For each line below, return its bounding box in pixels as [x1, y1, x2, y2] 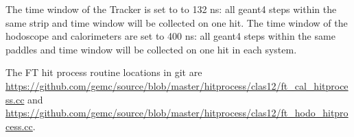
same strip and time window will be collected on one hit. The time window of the [5, 15, 348, 29]
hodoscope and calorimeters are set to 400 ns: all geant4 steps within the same [5, 29, 335, 43]
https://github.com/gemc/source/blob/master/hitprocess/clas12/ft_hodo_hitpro [5, 105, 349, 120]
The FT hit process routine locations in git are [5, 65, 202, 79]
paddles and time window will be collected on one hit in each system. [5, 42, 297, 56]
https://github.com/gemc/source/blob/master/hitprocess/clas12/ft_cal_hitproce [5, 78, 349, 92]
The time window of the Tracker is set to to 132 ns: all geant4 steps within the [5, 2, 337, 16]
